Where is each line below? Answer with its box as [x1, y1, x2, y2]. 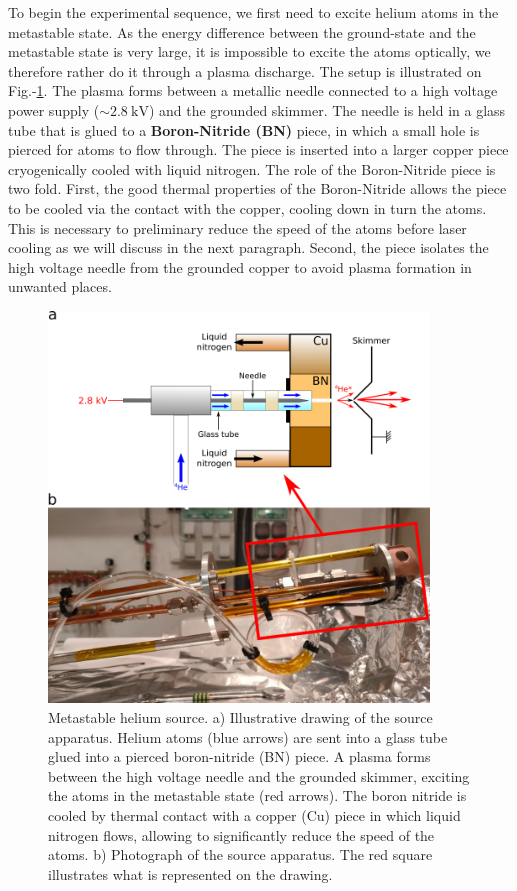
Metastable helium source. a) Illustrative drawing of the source [48, 707, 433, 728]
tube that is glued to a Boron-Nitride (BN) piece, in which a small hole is [8, 119, 480, 140]
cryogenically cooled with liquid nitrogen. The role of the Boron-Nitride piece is [8, 158, 496, 179]
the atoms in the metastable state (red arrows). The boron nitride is [48, 785, 467, 806]
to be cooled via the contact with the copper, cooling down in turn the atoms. [8, 197, 487, 218]
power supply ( [8, 99, 100, 120]
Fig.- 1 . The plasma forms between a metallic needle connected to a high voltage [8, 80, 498, 101]
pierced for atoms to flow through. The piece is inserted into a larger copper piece [8, 139, 509, 160]
